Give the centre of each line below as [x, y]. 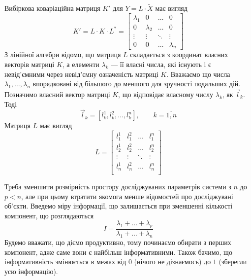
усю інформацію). [31, 271]
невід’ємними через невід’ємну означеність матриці [81, 74]
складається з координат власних [179, 54]
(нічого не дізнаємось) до [173, 262]
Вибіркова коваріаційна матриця [52, 8]
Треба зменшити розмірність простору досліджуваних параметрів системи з [118, 186]
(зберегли [233, 262]
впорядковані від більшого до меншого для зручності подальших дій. [137, 84]
